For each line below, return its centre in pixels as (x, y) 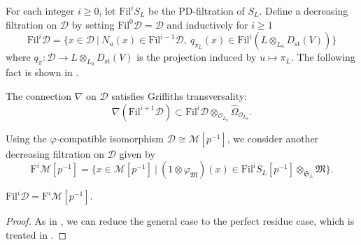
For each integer (40, 10)
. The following (323, 57)
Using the (26, 138)
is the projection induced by (197, 57)
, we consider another (273, 138)
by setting (93, 24)
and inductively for (207, 24)
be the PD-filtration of (197, 10)
